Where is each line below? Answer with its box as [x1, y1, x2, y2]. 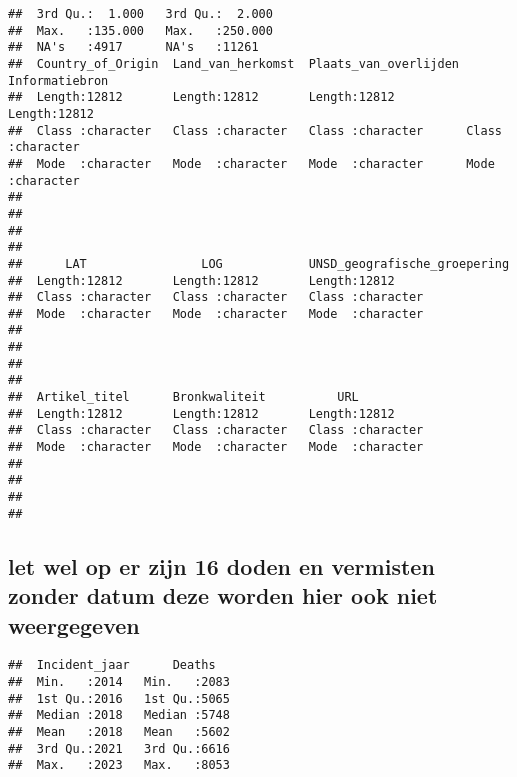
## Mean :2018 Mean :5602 [8, 724, 230, 739]
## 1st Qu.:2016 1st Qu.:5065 [8, 691, 230, 706]
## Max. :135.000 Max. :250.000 [8, 23, 273, 38]
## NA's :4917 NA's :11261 [8, 40, 259, 55]
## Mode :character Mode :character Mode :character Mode [8, 156, 495, 171]
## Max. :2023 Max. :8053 [8, 758, 230, 773]
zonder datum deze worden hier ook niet [8, 580, 438, 611]
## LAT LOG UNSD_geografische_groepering [8, 256, 510, 271]
